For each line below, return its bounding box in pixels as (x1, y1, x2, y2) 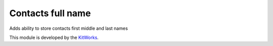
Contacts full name (9, 8, 91, 19)
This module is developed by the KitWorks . (9, 34, 99, 40)
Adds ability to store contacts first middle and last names (9, 25, 128, 31)
